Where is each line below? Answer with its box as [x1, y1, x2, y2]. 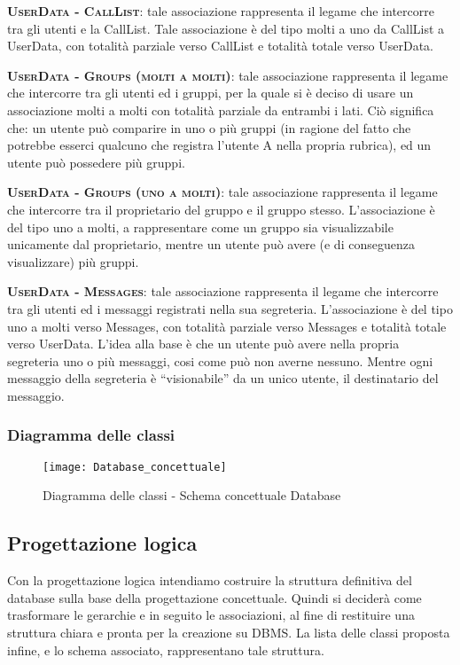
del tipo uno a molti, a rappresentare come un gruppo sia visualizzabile [7, 217, 394, 236]
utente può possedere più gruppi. [7, 153, 185, 171]
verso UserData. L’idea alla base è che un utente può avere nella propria [7, 334, 400, 353]
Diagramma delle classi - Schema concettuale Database [43, 486, 341, 505]
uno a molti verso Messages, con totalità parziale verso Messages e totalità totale [7, 317, 447, 335]
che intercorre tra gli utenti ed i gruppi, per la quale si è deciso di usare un [7, 83, 414, 102]
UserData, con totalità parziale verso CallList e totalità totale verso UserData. [7, 36, 434, 55]
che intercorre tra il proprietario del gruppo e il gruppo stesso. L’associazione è [7, 199, 435, 218]
